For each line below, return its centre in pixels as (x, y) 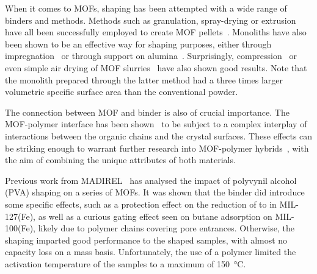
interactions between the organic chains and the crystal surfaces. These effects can (159, 135)
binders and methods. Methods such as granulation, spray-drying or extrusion (151, 20)
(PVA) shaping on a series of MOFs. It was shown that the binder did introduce (155, 192)
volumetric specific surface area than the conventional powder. (122, 92)
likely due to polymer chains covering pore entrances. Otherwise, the (166, 228)
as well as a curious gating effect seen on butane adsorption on (155, 216)
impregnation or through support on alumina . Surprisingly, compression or (151, 56)
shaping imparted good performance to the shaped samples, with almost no (146, 240)
